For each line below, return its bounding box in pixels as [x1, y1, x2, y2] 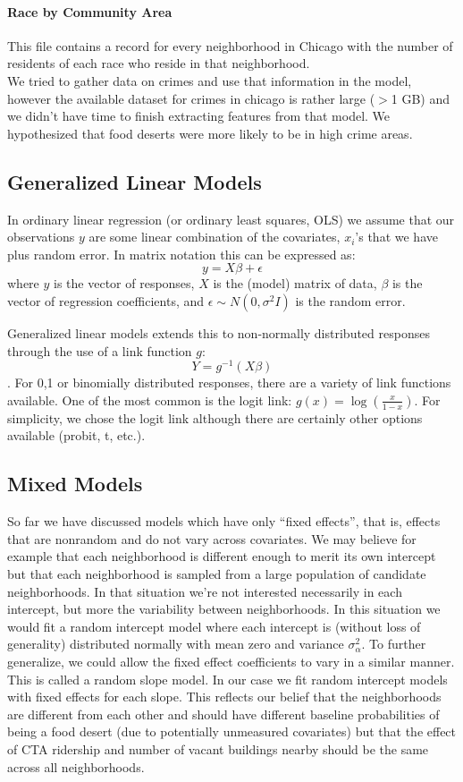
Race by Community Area [7, 2, 173, 21]
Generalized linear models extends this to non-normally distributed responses [7, 323, 430, 342]
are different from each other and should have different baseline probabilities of [7, 704, 440, 723]
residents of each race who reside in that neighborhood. [7, 54, 310, 72]
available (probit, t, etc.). [7, 426, 146, 445]
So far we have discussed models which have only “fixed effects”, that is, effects [7, 512, 441, 531]
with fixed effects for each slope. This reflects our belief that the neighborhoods [7, 687, 442, 706]
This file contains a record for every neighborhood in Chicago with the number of [7, 36, 453, 55]
